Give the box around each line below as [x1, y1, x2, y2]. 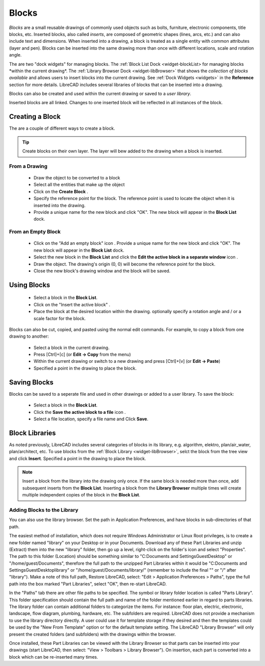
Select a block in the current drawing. [33, 345, 110, 350]
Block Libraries [9, 429, 56, 437]
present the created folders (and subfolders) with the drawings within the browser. [9, 631, 176, 637]
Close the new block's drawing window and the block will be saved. [33, 268, 171, 274]
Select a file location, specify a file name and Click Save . [33, 416, 149, 422]
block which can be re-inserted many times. [9, 654, 98, 660]
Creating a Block [9, 113, 61, 121]
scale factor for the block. [33, 315, 86, 321]
